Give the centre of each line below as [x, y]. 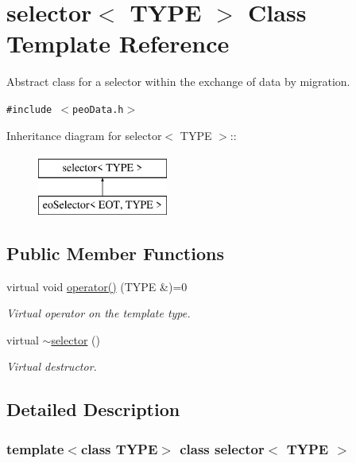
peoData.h [98, 109]
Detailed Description [93, 409]
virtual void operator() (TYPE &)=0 [97, 286]
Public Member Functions [115, 253]
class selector [222, 448]
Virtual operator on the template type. [99, 313]
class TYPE [119, 448]
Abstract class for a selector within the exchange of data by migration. [178, 82]
